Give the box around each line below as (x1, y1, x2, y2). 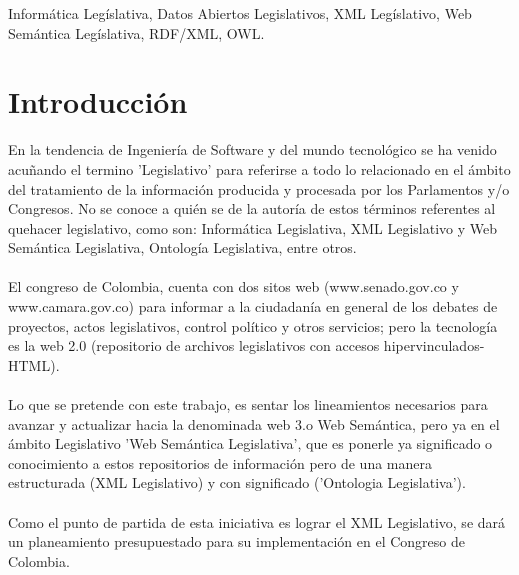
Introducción (8, 81, 188, 122)
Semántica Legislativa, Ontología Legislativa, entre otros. (8, 237, 357, 258)
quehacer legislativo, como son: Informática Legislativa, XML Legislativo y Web (8, 217, 498, 238)
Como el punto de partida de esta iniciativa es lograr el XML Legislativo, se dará (8, 511, 506, 532)
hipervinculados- (383, 335, 485, 356)
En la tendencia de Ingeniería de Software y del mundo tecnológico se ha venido (8, 139, 497, 160)
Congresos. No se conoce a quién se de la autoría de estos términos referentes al (8, 198, 496, 219)
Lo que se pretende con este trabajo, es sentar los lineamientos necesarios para (8, 394, 488, 415)
